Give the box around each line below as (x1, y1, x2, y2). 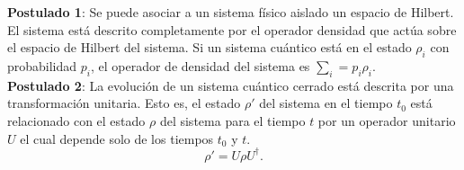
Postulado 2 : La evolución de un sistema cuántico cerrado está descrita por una (7, 76, 454, 94)
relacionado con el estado (7, 111, 146, 130)
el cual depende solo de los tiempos (20, 129, 214, 148)
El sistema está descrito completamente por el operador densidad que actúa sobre (7, 20, 457, 39)
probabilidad (7, 56, 77, 75)
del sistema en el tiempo (259, 94, 393, 112)
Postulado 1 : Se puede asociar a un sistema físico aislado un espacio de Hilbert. (7, 3, 454, 21)
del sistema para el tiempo (159, 111, 306, 130)
